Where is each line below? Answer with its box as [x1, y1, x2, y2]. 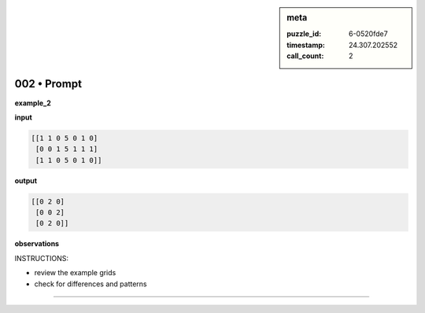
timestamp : [286, 40, 326, 50]
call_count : [286, 51, 324, 61]
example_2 [14, 98, 51, 108]
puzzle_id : [286, 29, 322, 39]
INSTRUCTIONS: [14, 253, 68, 263]
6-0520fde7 [349, 29, 389, 39]
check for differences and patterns [34, 279, 147, 289]
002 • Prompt [14, 77, 83, 90]
